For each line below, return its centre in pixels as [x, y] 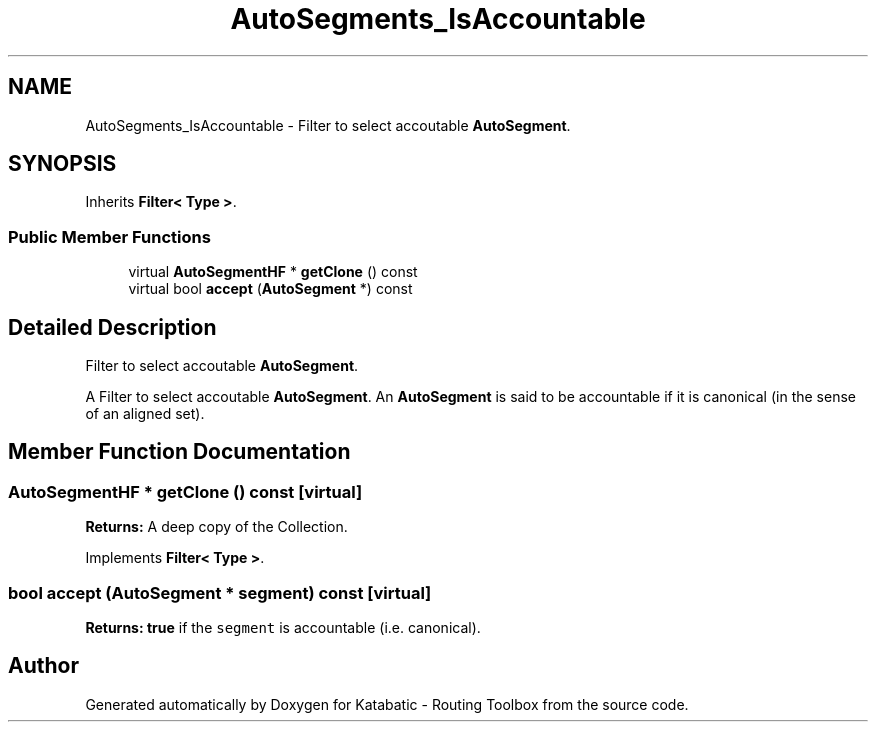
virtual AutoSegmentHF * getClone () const [273, 272]
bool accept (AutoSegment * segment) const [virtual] [220, 592]
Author [43, 666]
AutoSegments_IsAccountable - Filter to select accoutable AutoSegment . [328, 125]
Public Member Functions [109, 236]
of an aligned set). [145, 414]
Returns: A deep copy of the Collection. [216, 527]
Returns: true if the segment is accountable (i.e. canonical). [283, 627]
